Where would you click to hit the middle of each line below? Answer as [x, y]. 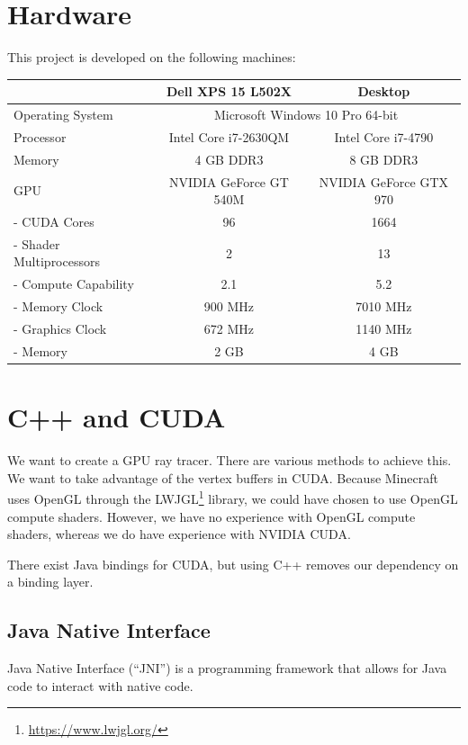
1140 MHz [384, 328]
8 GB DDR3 [384, 159]
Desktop [384, 91]
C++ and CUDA [117, 417]
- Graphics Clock [60, 328]
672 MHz [229, 328]
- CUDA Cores [54, 222]
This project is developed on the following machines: [152, 57]
